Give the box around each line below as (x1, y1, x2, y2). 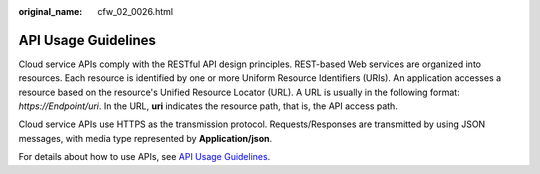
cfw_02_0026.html (97, 6, 174, 17)
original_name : (18, 6, 83, 17)
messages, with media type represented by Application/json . (18, 132, 273, 144)
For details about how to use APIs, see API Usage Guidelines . (18, 151, 271, 163)
